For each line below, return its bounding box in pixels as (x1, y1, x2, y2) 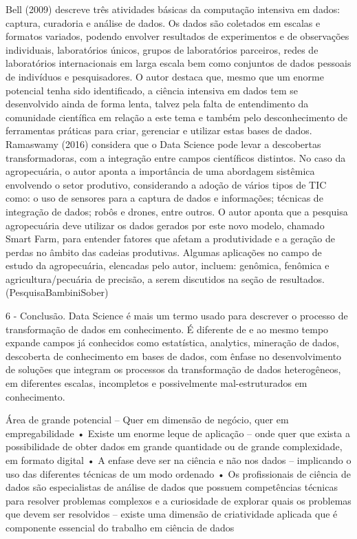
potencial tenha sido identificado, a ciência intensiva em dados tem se (6, 83, 298, 97)
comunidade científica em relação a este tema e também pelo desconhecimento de (6, 109, 348, 124)
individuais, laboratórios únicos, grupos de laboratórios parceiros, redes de (6, 42, 318, 56)
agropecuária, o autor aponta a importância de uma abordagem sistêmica (6, 164, 315, 178)
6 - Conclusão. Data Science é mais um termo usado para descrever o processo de (6, 308, 348, 323)
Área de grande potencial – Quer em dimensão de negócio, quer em (6, 412, 289, 427)
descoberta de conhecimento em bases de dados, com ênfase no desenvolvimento (6, 348, 342, 363)
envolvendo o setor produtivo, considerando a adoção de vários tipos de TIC (6, 177, 327, 191)
